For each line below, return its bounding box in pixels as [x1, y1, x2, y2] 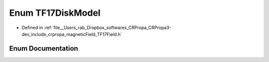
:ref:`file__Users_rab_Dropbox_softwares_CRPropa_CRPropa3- [44, 25, 171, 31]
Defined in [21, 25, 43, 31]
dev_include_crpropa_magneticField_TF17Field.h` [21, 31, 122, 37]
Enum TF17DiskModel [9, 7, 101, 18]
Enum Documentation [9, 44, 78, 53]
